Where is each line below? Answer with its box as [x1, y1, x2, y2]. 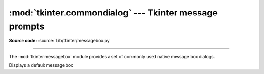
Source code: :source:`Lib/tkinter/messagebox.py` [9, 38, 111, 44]
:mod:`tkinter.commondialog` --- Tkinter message [9, 7, 218, 18]
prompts [9, 21, 44, 31]
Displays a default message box [9, 62, 73, 68]
